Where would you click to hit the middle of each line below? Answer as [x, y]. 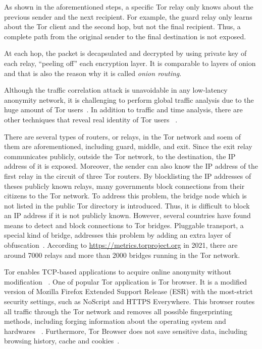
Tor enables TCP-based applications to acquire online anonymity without [118, 272]
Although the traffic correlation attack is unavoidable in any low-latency [116, 90]
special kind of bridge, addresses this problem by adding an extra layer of [118, 235]
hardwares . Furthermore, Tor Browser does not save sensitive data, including [126, 331]
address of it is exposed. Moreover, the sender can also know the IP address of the [131, 166]
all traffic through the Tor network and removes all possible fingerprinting [118, 311]
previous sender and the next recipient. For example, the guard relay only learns [128, 16]
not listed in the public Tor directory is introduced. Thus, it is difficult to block [127, 205]
